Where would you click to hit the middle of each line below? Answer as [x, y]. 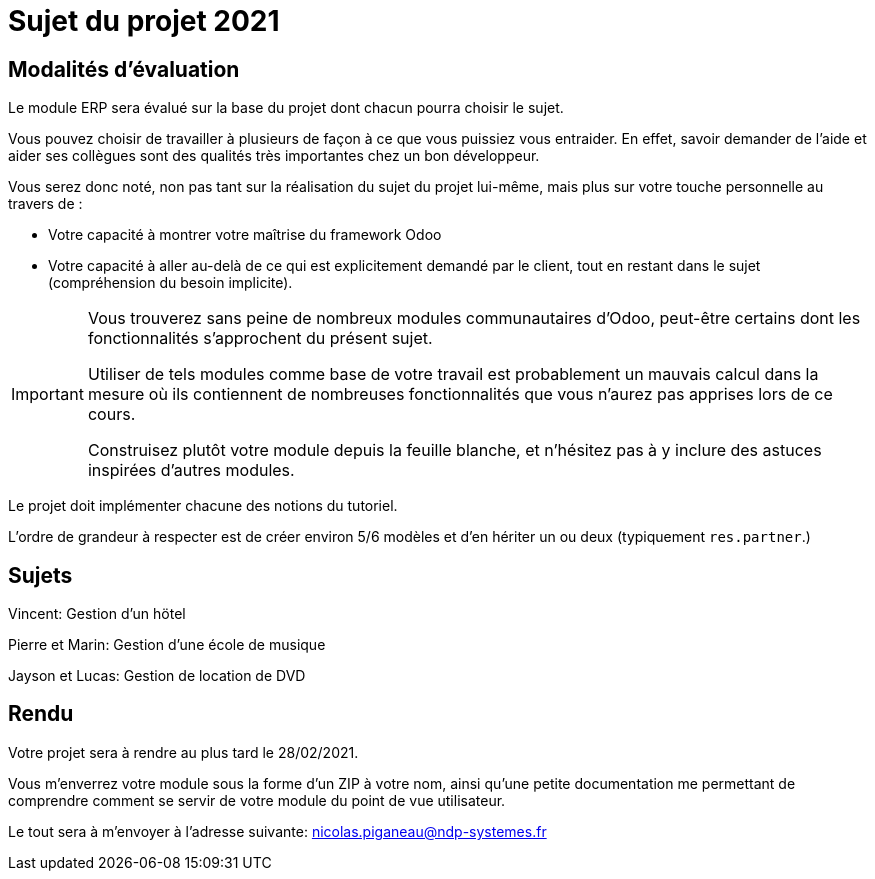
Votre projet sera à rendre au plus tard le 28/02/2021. [183, 752]
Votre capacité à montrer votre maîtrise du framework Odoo [245, 235]
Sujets [40, 575]
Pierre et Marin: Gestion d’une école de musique [167, 645]
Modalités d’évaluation [124, 69]
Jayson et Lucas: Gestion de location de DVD [157, 676]
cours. [111, 414]
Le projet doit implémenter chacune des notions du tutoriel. [203, 506]
